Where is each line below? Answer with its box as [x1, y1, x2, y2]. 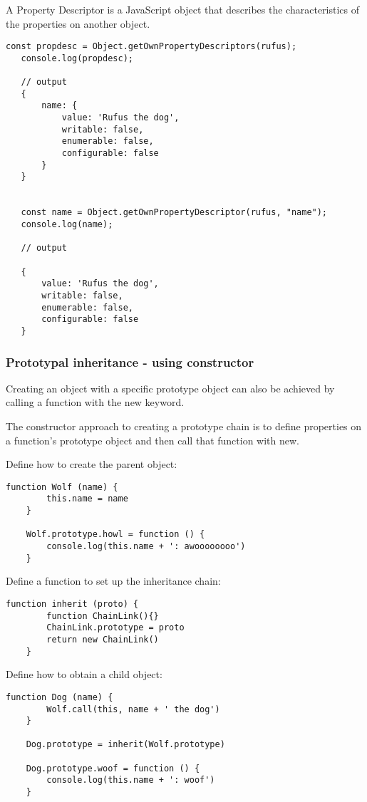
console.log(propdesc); [21, 53, 133, 63]
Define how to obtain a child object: [6, 667, 162, 682]
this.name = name [46, 494, 128, 504]
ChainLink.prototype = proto [46, 623, 185, 633]
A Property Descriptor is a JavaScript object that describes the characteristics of [6, 2, 360, 16]
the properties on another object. [6, 16, 150, 31]
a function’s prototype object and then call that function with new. [6, 432, 300, 447]
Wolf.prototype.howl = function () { [26, 529, 205, 540]
